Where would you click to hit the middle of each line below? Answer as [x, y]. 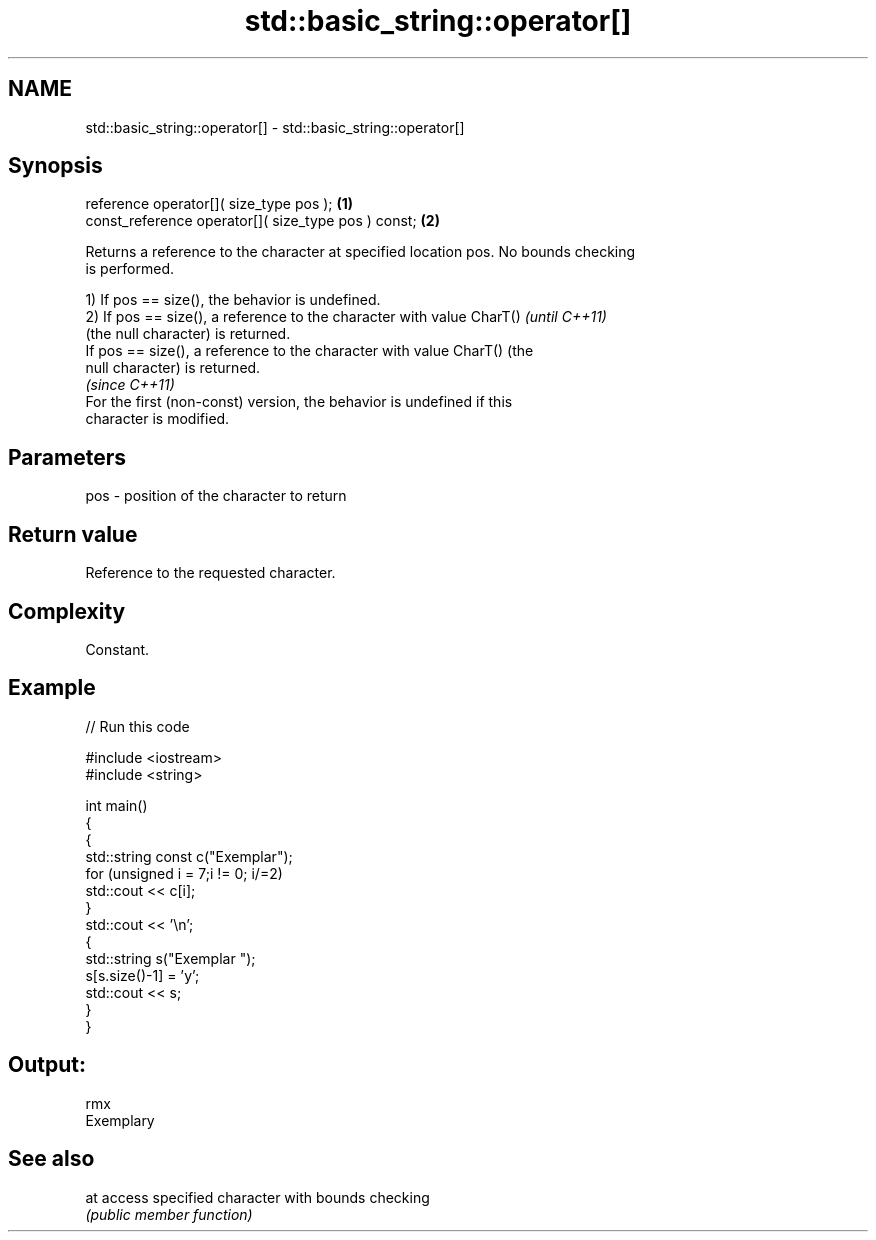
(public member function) [169, 1214]
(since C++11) [130, 385]
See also [51, 1159]
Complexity [67, 611]
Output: [47, 1065]
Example [52, 688]
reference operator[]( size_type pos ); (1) [219, 204]
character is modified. [157, 419]
